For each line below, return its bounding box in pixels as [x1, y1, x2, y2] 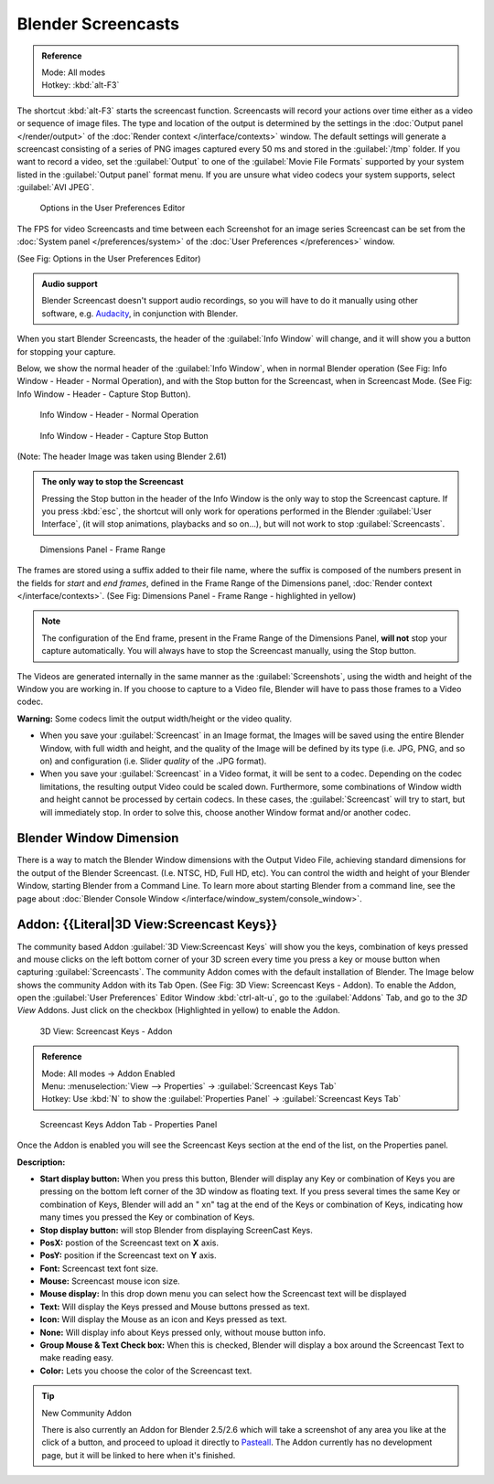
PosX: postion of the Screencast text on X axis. [39, 1237, 220, 1248]
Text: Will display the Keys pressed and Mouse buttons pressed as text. [39, 1301, 310, 1312]
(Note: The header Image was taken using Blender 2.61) [16, 451, 228, 462]
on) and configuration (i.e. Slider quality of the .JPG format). [39, 755, 267, 766]
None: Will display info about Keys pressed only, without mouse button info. [39, 1327, 327, 1338]
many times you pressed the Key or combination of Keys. [39, 1212, 255, 1222]
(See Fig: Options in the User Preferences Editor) [16, 252, 201, 264]
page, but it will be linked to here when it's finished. [41, 1449, 236, 1460]
